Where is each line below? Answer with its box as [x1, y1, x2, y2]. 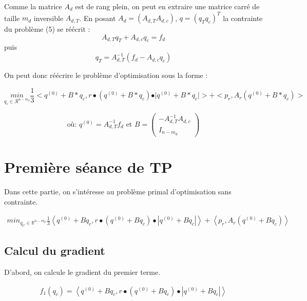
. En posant [79, 12, 116, 23]
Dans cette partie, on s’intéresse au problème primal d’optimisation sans [4, 186, 232, 196]
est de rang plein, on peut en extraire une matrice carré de [75, 1, 260, 11]
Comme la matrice [4, 1, 62, 11]
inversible [33, 12, 64, 23]
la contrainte [223, 12, 263, 23]
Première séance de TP [4, 156, 172, 177]
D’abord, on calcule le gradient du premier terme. [4, 267, 161, 277]
